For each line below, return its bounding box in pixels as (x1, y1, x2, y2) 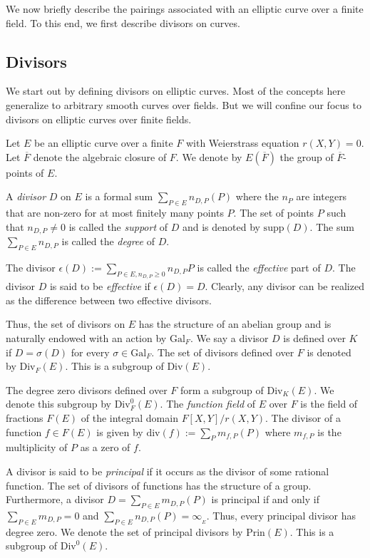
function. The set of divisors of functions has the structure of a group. (6, 477, 312, 492)
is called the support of (68, 219, 168, 234)
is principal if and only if (211, 492, 319, 507)
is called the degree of (61, 234, 155, 249)
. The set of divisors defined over (151, 344, 294, 359)
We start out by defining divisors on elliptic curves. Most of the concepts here (6, 83, 346, 98)
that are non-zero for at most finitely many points (6, 205, 224, 220)
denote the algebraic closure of (33, 149, 167, 164)
